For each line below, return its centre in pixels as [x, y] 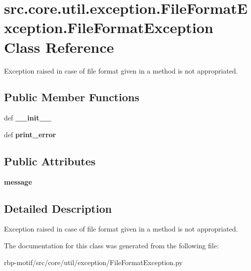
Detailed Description [58, 208]
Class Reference [59, 47]
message [18, 181]
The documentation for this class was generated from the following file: [111, 246]
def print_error [30, 134]
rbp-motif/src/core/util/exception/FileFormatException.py [93, 262]
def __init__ [28, 118]
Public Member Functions [72, 97]
